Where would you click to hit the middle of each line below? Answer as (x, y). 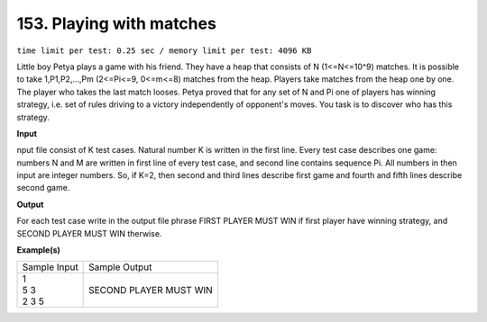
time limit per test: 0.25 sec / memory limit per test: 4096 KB (164, 50)
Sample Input (50, 267)
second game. (43, 188)
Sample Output (120, 267)
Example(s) (38, 250)
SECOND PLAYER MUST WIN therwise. (89, 233)
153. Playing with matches (116, 23)
